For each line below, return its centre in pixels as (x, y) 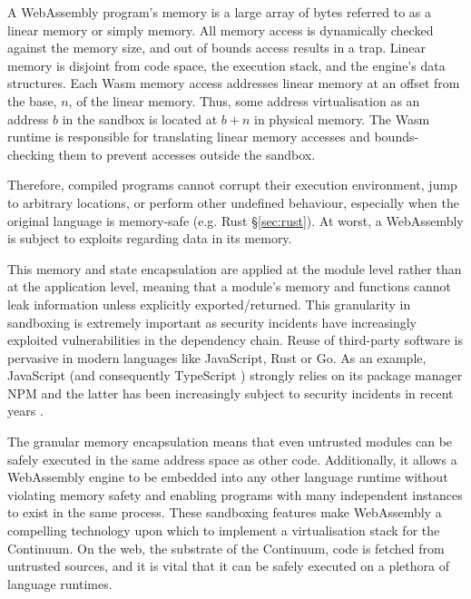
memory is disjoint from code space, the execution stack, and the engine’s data (226, 65)
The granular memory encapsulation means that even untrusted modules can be (230, 442)
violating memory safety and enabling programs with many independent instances (235, 494)
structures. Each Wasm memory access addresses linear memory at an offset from (234, 83)
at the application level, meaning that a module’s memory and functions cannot (230, 286)
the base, (32, 100)
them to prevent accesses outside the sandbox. (187, 154)
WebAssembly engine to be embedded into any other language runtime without (228, 477)
